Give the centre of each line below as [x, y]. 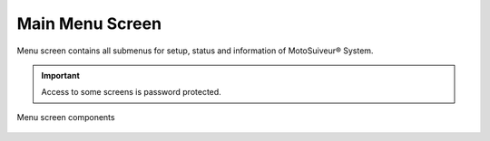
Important [61, 75]
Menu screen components [66, 117]
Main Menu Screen [89, 23]
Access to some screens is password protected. [131, 92]
